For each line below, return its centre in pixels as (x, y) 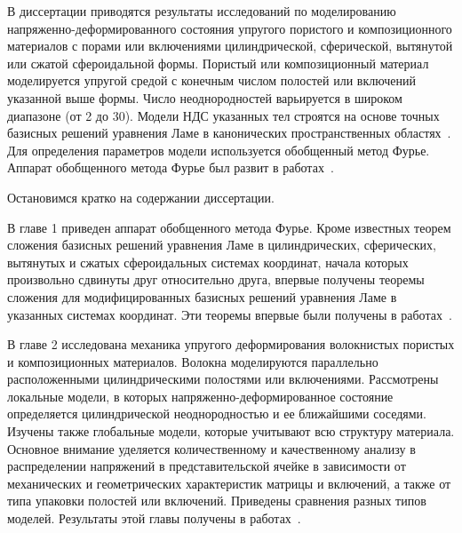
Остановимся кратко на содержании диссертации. (141, 197)
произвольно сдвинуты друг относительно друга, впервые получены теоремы (216, 279)
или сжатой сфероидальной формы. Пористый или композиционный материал (218, 63)
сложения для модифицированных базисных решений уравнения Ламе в (202, 296)
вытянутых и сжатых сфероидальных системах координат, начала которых (208, 262)
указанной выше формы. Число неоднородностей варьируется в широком (205, 97)
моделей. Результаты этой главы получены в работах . (154, 518)
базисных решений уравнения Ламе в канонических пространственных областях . (229, 133)
